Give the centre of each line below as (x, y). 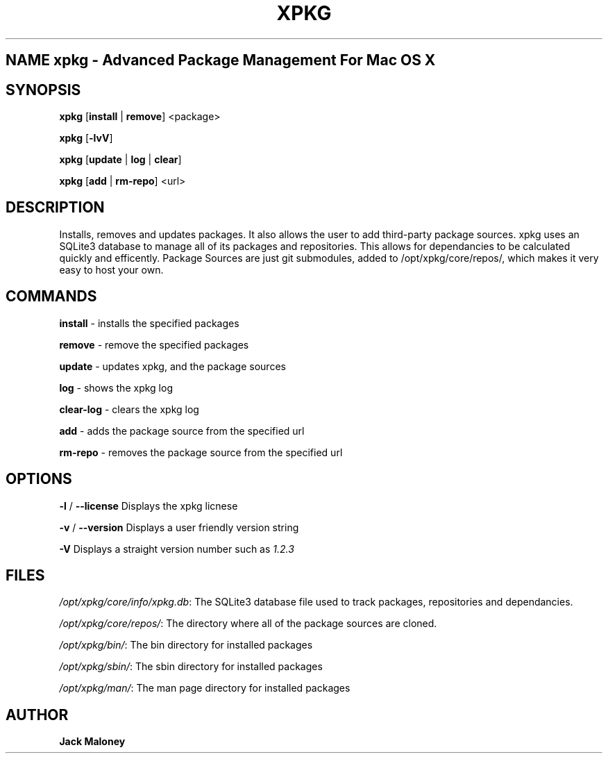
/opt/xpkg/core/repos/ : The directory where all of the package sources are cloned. (248, 624)
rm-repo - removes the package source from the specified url (201, 452)
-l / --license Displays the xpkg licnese (149, 506)
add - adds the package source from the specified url (182, 431)
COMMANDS (51, 297)
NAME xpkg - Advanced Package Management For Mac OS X (221, 60)
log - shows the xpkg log (116, 387)
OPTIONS (39, 479)
